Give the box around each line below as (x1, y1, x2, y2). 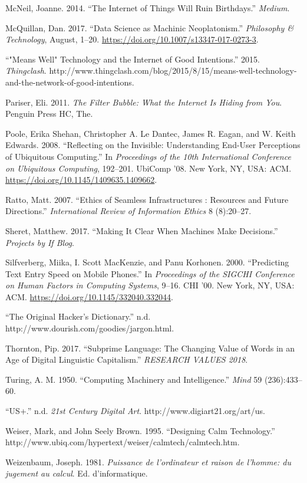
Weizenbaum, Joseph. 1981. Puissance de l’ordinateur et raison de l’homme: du (5, 455, 291, 468)
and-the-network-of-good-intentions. (5, 75, 134, 88)
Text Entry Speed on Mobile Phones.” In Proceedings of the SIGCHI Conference (5, 267, 295, 280)
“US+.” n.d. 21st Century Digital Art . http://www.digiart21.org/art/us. (5, 405, 265, 417)
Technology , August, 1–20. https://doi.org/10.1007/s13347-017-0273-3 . (5, 33, 259, 45)
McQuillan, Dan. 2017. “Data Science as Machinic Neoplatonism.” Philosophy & (5, 21, 294, 34)
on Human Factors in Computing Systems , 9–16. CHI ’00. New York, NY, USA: (5, 279, 295, 291)
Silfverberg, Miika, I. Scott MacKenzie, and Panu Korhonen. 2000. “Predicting (5, 256, 289, 268)
